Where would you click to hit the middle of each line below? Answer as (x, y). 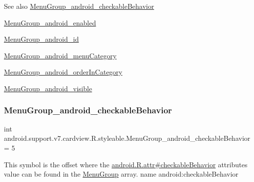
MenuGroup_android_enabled (50, 22)
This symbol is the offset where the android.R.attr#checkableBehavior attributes (126, 164)
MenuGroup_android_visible (48, 88)
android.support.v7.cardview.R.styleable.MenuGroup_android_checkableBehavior (127, 138)
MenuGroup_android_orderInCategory (63, 72)
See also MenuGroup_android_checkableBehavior (79, 6)
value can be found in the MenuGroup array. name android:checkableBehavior (121, 174)
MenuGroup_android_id (41, 39)
